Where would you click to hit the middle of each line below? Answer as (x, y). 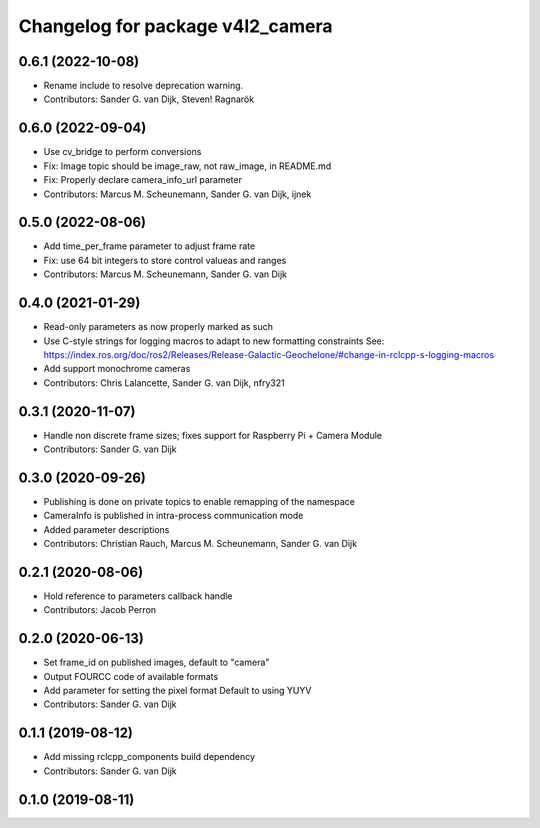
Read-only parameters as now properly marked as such (158, 327)
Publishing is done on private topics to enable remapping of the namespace (199, 501)
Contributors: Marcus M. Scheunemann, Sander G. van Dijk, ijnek (177, 194)
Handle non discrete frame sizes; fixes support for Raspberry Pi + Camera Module (213, 435)
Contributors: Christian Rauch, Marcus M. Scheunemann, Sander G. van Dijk (200, 544)
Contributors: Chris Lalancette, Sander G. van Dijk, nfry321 (164, 382)
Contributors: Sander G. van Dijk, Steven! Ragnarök (149, 99)
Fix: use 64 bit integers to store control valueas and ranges (165, 260)
